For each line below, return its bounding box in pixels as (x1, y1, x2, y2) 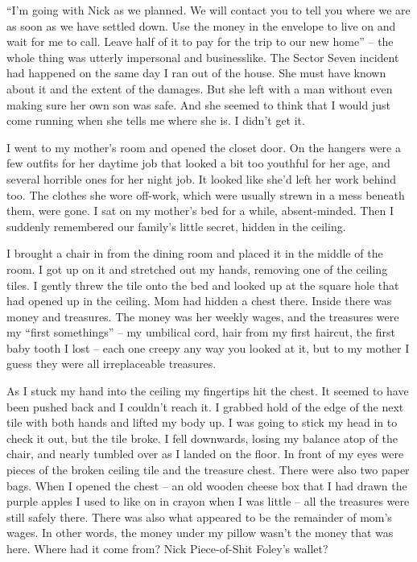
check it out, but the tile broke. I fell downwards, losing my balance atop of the (6, 429, 398, 446)
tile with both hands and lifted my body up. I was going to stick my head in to (6, 414, 398, 431)
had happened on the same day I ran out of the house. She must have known (6, 64, 386, 81)
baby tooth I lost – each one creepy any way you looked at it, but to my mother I (6, 339, 410, 356)
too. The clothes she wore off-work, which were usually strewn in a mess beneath (6, 186, 405, 203)
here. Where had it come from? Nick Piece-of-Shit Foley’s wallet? (6, 540, 328, 556)
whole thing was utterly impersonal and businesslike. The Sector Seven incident (6, 48, 399, 65)
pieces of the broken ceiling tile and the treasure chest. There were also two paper (6, 461, 410, 478)
